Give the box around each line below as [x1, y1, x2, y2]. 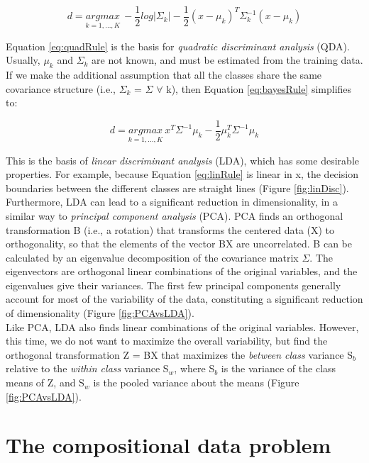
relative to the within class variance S [6, 361, 169, 376]
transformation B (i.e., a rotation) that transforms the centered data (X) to [6, 222, 335, 237]
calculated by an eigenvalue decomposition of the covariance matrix [6, 250, 299, 264]
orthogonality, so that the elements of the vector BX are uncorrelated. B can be [6, 236, 352, 251]
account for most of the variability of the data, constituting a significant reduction [6, 291, 363, 306]
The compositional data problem [6, 430, 331, 459]
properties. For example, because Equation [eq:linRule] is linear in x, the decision [6, 167, 358, 182]
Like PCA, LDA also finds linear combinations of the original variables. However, [6, 319, 359, 334]
